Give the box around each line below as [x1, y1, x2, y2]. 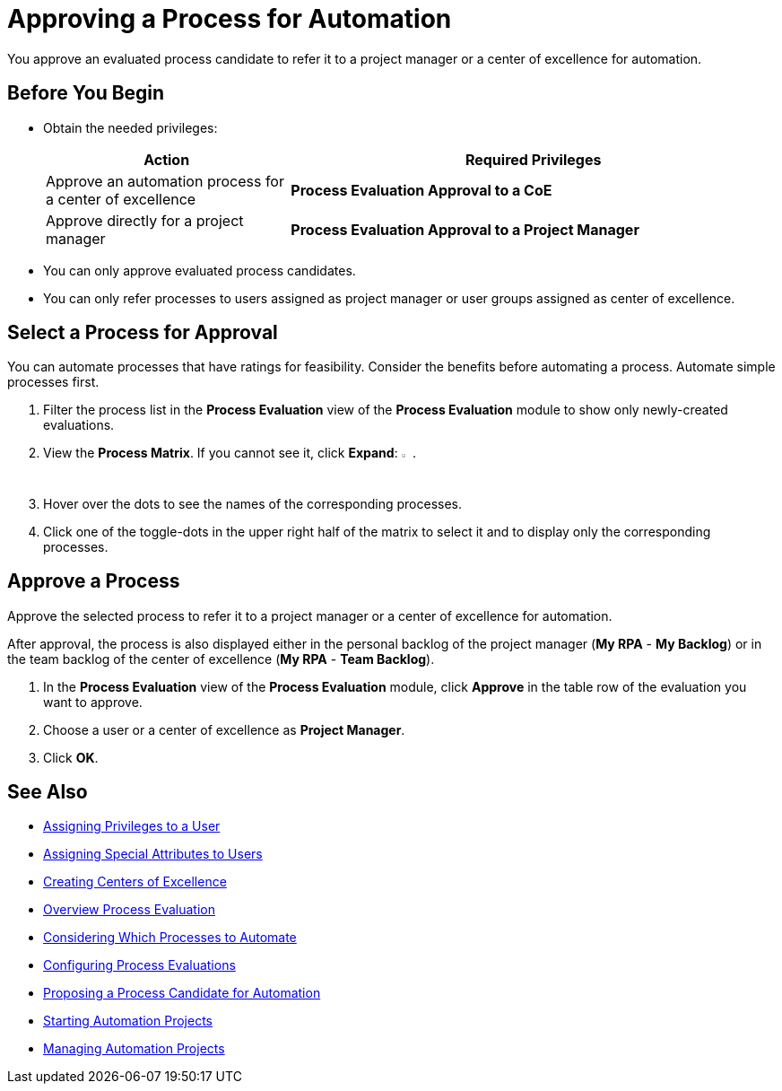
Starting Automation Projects [43, 1013, 213, 1029]
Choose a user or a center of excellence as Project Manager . [43, 721, 405, 738]
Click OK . [43, 749, 99, 765]
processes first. [7, 374, 100, 390]
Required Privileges [465, 150, 602, 169]
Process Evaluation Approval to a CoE [291, 180, 552, 199]
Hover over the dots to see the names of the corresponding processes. [43, 495, 463, 511]
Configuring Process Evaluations [43, 957, 236, 973]
